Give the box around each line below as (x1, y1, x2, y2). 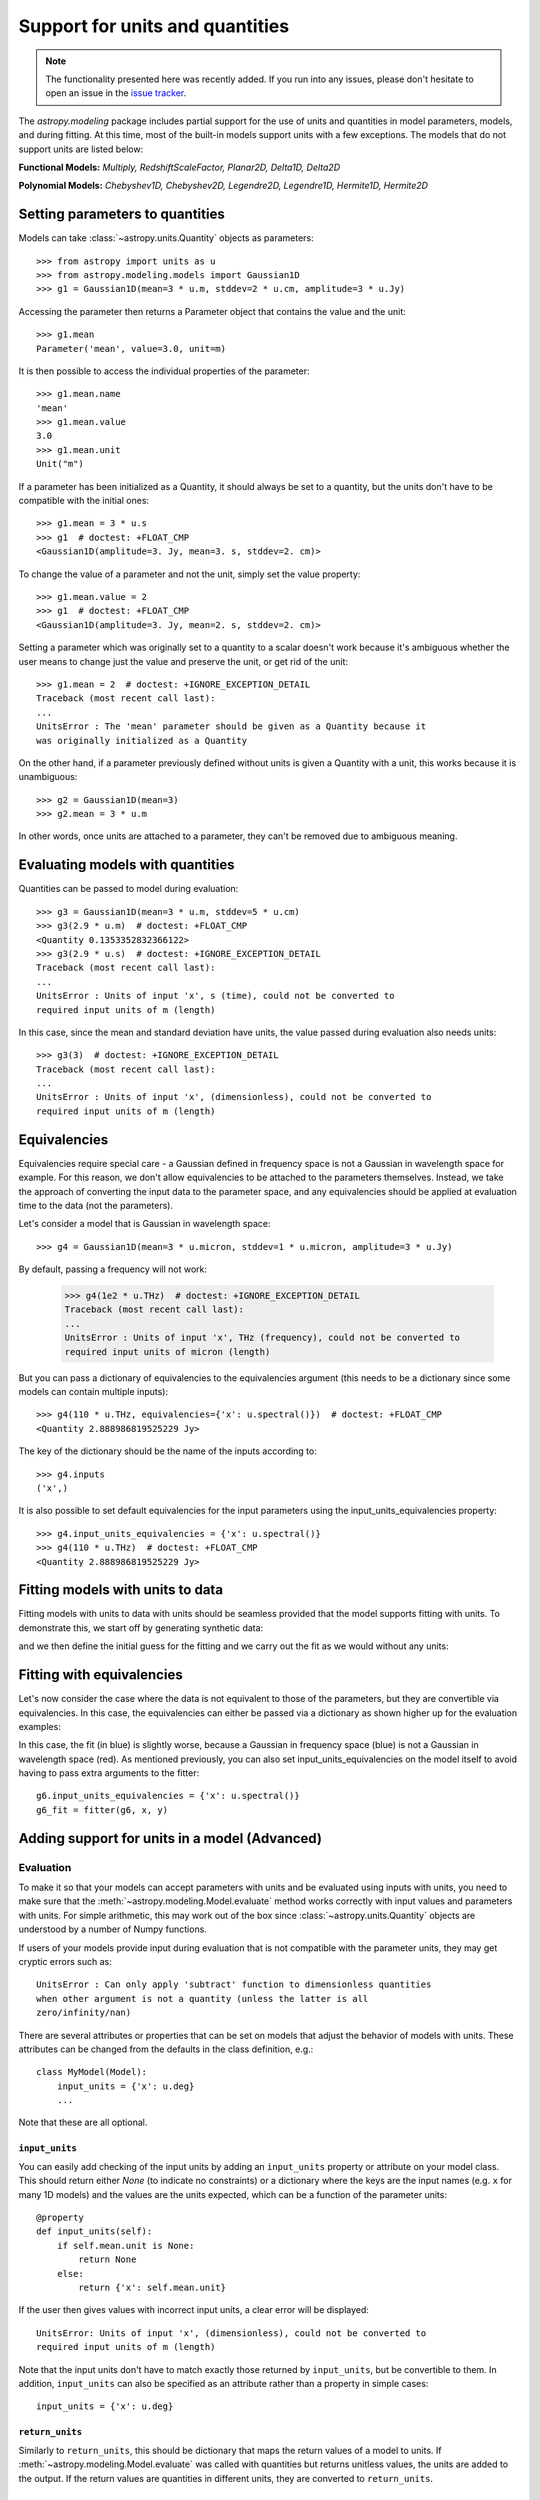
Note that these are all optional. (18, 2116, 148, 2129)
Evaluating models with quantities (18, 856, 235, 874)
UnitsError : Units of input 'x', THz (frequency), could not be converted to (64, 1332, 460, 1344)
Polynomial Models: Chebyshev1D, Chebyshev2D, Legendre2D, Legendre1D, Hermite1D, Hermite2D (18, 180, 429, 192)
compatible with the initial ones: (18, 495, 150, 507)
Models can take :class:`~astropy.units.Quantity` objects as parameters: (18, 232, 314, 244)
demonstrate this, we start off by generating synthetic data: (18, 1621, 264, 1634)
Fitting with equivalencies (18, 1666, 184, 1684)
